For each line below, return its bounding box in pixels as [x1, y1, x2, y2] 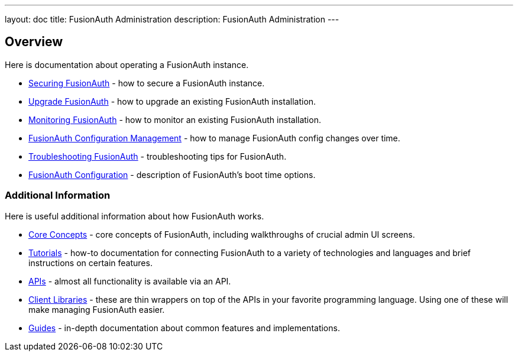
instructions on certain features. [28, 257, 153, 268]
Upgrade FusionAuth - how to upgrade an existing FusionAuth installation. [28, 96, 316, 106]
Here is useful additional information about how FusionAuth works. [5, 211, 264, 221]
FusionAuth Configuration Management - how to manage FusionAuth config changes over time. [28, 132, 400, 143]
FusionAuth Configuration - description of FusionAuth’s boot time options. [28, 169, 316, 180]
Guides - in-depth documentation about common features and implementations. [28, 322, 340, 333]
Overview [5, 34, 63, 50]
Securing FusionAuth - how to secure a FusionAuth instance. [28, 77, 265, 88]
